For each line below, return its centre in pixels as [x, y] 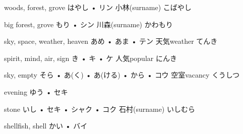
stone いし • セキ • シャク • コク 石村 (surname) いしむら [100, 109]
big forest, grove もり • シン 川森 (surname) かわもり [88, 24]
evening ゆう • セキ [36, 91]
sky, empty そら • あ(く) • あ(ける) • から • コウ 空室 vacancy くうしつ [122, 75]
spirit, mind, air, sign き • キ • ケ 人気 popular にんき [90, 58]
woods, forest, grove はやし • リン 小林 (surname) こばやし [98, 7]
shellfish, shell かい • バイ [46, 126]
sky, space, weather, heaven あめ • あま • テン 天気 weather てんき [111, 41]
